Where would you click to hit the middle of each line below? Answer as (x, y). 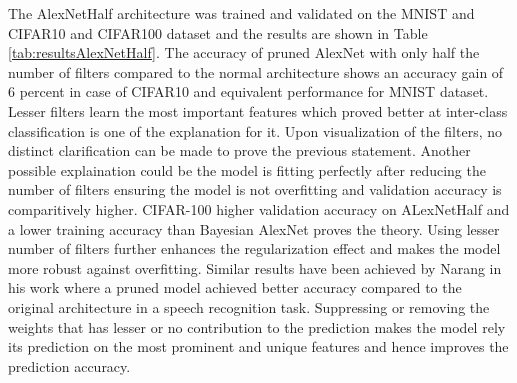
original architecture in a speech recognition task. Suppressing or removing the (249, 306)
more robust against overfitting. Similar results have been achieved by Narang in (255, 267)
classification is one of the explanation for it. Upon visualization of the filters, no (255, 130)
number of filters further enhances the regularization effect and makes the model (254, 248)
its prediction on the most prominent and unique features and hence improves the (258, 346)
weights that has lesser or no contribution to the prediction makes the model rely (257, 326)
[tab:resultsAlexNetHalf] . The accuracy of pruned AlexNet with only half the (244, 52)
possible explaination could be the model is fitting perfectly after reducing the (247, 169)
